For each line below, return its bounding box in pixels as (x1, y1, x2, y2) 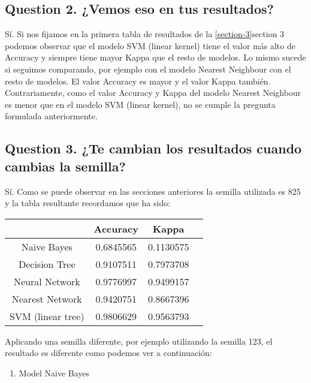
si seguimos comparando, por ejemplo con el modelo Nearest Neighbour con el (5, 62, 291, 75)
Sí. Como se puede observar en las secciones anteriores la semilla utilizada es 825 (5, 185, 301, 197)
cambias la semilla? (5, 156, 126, 175)
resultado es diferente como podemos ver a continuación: (5, 346, 212, 359)
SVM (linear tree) (10, 309, 84, 323)
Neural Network (13, 274, 80, 288)
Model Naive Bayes (19, 366, 90, 379)
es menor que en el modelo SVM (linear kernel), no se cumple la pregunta (5, 98, 276, 110)
